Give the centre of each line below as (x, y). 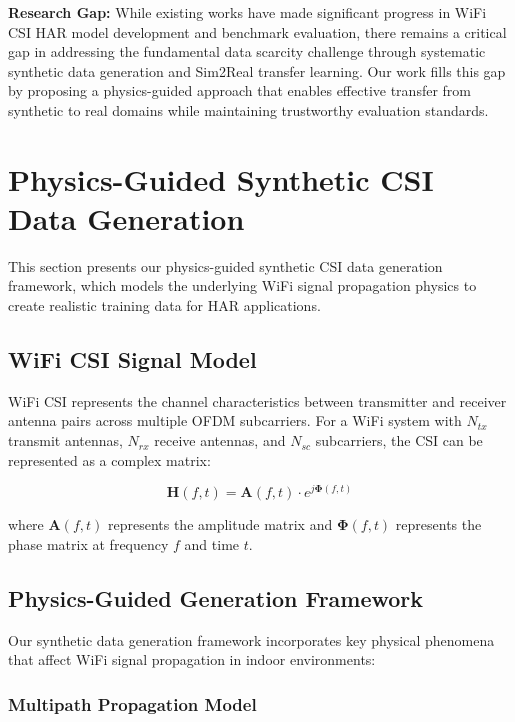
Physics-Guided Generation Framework (216, 597)
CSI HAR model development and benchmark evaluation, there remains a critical (257, 31)
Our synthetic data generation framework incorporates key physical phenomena (251, 639)
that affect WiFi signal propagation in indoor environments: (192, 659)
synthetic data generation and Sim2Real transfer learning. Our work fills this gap (257, 70)
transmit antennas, (65, 440)
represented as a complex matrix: (109, 459)
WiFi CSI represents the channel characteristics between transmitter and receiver (257, 400)
